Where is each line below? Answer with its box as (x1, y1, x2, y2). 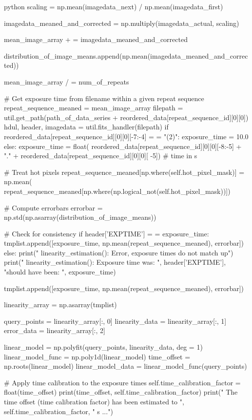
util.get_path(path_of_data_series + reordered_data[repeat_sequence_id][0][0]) (4, 112, 249, 122)
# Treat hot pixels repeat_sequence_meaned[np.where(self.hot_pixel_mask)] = (4, 167, 245, 177)
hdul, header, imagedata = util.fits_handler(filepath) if (4, 122, 169, 132)
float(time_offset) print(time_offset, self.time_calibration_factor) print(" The (4, 387, 238, 397)
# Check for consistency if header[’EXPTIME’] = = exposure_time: (4, 228, 209, 238)
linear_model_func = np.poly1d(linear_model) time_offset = (4, 351, 191, 361)
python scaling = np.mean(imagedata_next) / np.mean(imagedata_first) (4, 1, 223, 11)
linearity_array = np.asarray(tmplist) (4, 299, 117, 310)
